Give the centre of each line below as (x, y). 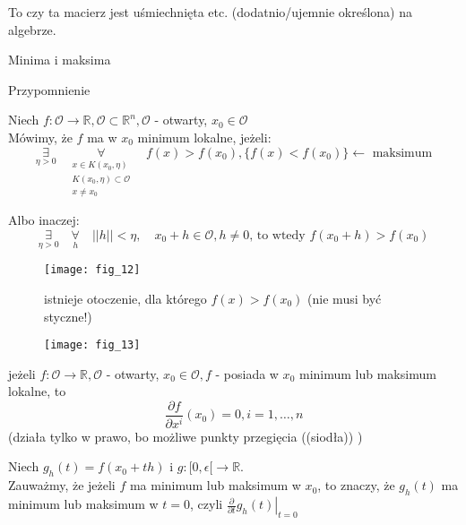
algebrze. (32, 29)
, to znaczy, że (356, 485)
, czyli (207, 504)
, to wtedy (277, 236)
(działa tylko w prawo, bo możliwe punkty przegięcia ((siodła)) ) (186, 436)
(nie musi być (345, 298)
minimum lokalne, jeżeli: (204, 137)
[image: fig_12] (92, 270)
